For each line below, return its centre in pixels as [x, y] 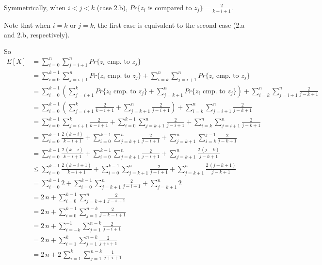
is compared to [170, 8]
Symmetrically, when [35, 7]
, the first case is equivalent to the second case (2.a [169, 25]
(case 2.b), [112, 7]
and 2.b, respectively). [37, 34]
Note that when [27, 25]
